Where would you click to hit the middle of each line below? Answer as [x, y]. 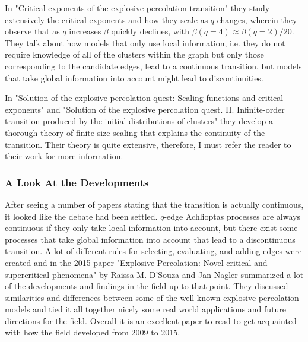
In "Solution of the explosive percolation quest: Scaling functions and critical [144, 98]
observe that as [32, 31]
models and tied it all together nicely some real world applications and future [146, 309]
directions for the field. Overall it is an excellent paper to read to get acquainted [151, 320]
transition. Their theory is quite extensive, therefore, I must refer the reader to [148, 144]
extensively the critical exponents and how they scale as [107, 19]
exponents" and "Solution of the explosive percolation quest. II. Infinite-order [145, 109]
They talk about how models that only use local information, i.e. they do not [145, 42]
